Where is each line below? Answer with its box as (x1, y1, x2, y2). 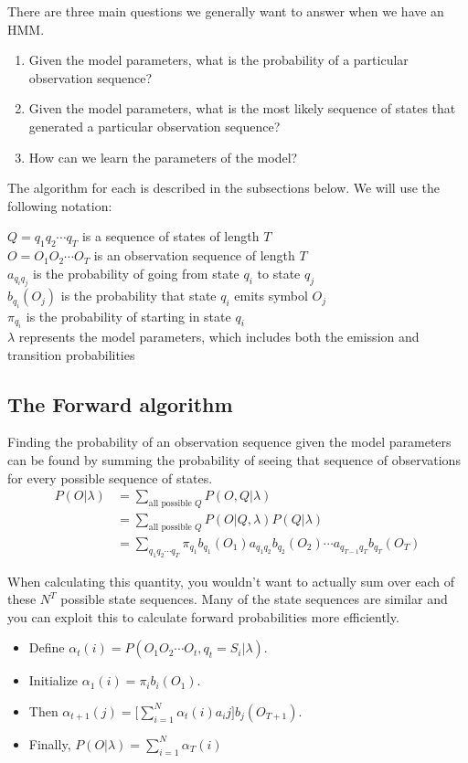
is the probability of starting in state (26, 306, 231, 325)
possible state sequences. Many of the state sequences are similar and (60, 589, 448, 609)
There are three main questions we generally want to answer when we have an (7, 2, 444, 20)
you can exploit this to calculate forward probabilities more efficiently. (7, 607, 399, 626)
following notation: (7, 196, 112, 215)
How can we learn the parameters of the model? (28, 147, 298, 166)
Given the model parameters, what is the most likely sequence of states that (28, 99, 456, 118)
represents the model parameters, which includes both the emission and (18, 326, 420, 345)
